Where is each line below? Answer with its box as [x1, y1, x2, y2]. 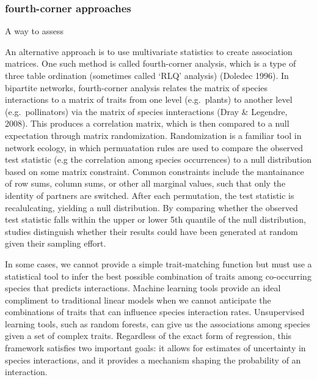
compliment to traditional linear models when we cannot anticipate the [5, 293, 271, 306]
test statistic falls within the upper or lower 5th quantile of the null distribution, [5, 213, 306, 226]
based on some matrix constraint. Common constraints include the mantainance [5, 165, 304, 177]
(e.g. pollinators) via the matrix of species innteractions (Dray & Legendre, [5, 105, 288, 117]
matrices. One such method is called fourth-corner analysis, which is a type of [5, 57, 296, 70]
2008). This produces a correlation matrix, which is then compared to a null [5, 117, 290, 130]
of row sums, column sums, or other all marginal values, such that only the [5, 177, 286, 190]
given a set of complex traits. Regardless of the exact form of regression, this [5, 329, 292, 342]
